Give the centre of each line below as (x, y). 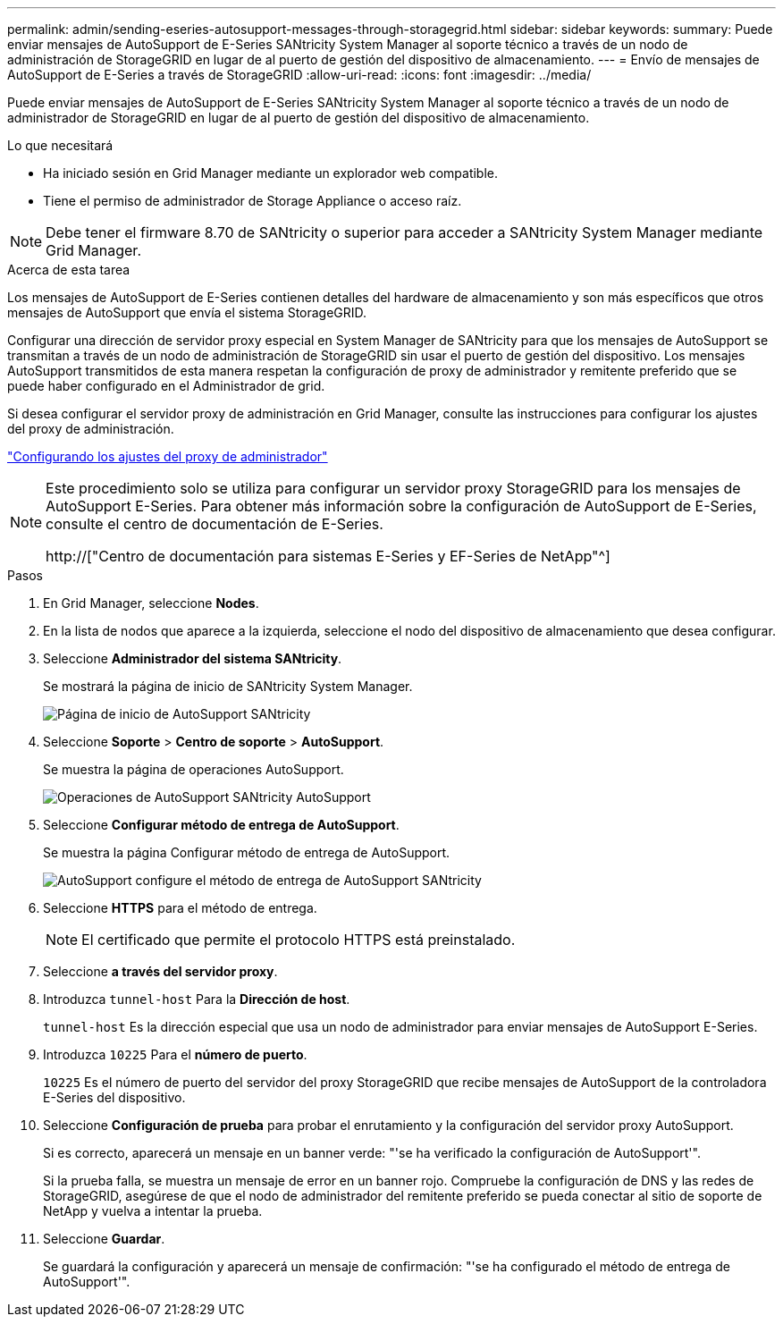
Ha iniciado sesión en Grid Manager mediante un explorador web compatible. (271, 173)
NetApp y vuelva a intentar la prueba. (153, 1211)
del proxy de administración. (91, 429)
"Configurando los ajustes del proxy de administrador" (168, 456)
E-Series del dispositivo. (114, 1097)
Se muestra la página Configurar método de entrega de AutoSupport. (247, 852)
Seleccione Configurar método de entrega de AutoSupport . (221, 825)
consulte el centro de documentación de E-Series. (215, 524)
